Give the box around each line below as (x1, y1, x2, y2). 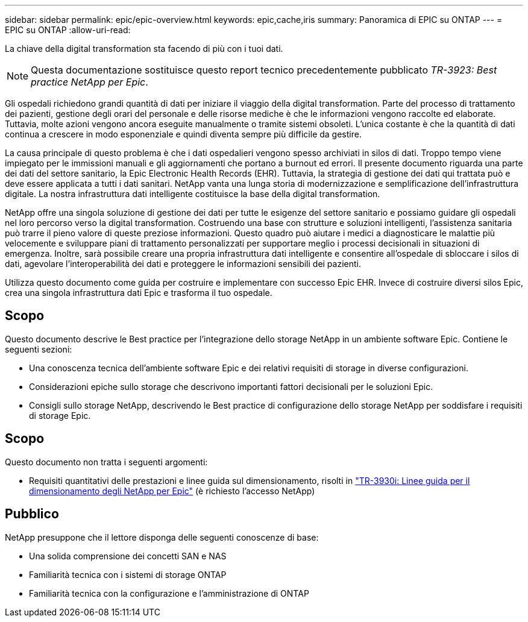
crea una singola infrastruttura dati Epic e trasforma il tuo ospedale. (5, 287, 272, 298)
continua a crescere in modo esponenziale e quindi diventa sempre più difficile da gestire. (5, 129, 362, 139)
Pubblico (5, 506, 59, 522)
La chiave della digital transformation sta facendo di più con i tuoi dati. (5, 43, 283, 54)
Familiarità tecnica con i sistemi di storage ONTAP (29, 569, 227, 580)
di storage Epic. (29, 410, 91, 421)
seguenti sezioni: (5, 344, 72, 354)
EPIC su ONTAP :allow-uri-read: (5, 25, 131, 35)
